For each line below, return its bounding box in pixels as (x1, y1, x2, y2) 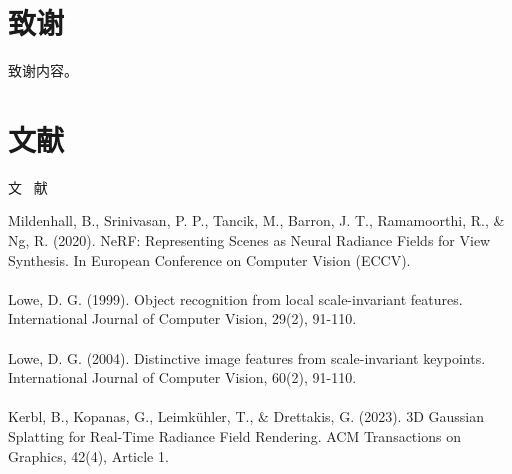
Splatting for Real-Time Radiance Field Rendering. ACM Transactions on (8, 425, 461, 446)
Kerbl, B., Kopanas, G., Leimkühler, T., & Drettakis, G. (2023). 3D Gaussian (8, 406, 484, 427)
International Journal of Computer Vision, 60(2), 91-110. (8, 367, 357, 388)
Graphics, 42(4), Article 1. (8, 445, 169, 466)
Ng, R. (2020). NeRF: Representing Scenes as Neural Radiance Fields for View (8, 230, 491, 251)
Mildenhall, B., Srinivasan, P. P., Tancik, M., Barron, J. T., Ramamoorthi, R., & (8, 210, 505, 231)
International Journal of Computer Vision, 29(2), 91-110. (8, 308, 357, 329)
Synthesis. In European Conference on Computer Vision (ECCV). (8, 249, 411, 270)
